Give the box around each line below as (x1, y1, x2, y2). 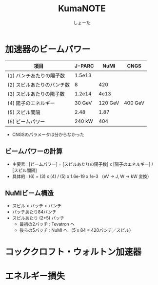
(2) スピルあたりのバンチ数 (7, 81, 70, 88)
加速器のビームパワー (5, 44, 91, 55)
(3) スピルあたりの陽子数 (7, 90, 65, 97)
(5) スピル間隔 (7, 109, 40, 115)
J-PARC (74, 62, 94, 69)
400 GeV (123, 99, 145, 106)
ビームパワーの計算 (5, 147, 63, 155)
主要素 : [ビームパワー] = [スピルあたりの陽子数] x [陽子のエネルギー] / (12, 161, 154, 167)
